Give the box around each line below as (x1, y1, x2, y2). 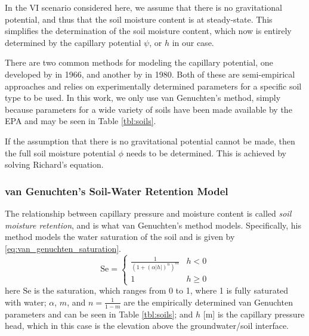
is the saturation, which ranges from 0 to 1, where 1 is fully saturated (34, 284, 289, 297)
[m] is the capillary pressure (203, 307, 305, 320)
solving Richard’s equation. (5, 158, 104, 171)
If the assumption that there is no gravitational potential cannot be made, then (5, 134, 295, 147)
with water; (5, 295, 47, 308)
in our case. (172, 36, 214, 48)
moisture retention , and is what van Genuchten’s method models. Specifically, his (5, 218, 302, 231)
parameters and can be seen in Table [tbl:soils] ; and (5, 307, 193, 320)
